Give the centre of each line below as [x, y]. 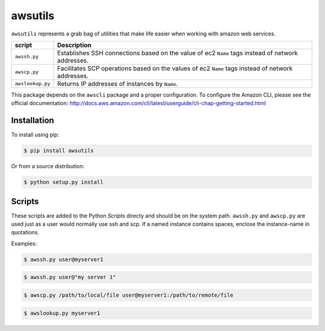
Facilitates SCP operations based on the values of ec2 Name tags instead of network [175, 68]
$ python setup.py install [63, 182]
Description [74, 45]
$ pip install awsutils [59, 151]
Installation [32, 120]
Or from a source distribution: [48, 166]
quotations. [25, 232]
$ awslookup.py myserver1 [62, 313]
